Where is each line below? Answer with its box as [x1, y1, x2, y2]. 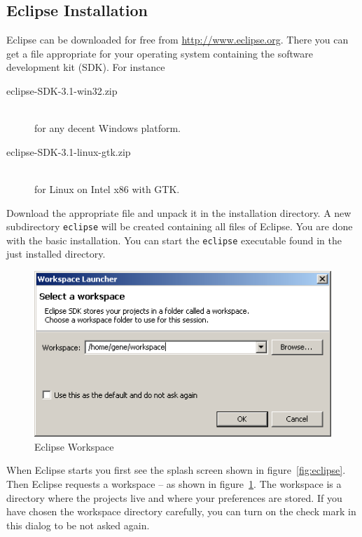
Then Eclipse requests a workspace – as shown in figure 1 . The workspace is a [6, 477, 342, 491]
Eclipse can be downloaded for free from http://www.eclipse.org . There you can [6, 32, 349, 47]
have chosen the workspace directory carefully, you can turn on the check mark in [6, 504, 356, 519]
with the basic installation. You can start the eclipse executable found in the [6, 232, 342, 247]
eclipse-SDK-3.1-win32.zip [6, 83, 118, 98]
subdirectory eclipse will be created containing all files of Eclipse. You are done [6, 219, 353, 234]
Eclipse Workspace [34, 439, 114, 453]
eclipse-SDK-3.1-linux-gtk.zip [6, 144, 131, 159]
